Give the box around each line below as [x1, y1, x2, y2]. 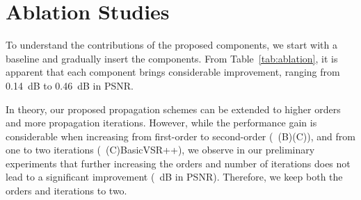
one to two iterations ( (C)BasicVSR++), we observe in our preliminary [6, 142, 315, 157]
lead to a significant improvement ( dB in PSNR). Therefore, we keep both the [6, 169, 343, 184]
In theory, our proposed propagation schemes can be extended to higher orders [6, 101, 341, 116]
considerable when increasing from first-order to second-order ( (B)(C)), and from [6, 128, 355, 143]
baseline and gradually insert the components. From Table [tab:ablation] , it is [6, 51, 338, 65]
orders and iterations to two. [6, 183, 127, 198]
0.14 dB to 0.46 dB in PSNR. [6, 78, 134, 92]
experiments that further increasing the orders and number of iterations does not [6, 156, 351, 170]
